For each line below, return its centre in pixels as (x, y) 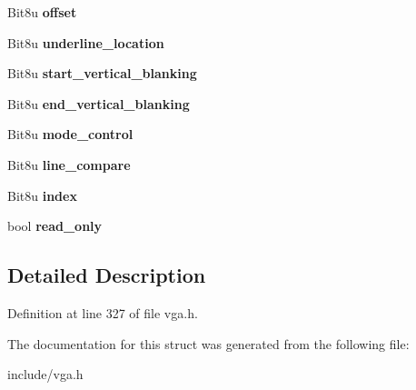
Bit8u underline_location (86, 42)
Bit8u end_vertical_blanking (99, 103)
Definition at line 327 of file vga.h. (103, 312)
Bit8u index (42, 195)
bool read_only (55, 226)
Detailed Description (107, 275)
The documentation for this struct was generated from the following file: (208, 343)
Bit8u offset (42, 12)
